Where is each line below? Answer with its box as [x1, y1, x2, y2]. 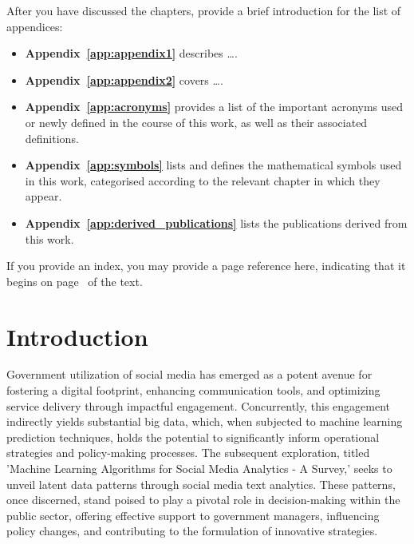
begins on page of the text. [6, 272, 143, 289]
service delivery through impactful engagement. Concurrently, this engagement [6, 397, 391, 414]
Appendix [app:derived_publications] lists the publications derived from [25, 214, 408, 231]
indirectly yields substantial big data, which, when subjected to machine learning [6, 413, 403, 430]
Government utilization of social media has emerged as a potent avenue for [6, 366, 373, 383]
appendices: [6, 18, 63, 34]
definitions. [25, 129, 79, 146]
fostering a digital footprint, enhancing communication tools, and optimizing [6, 382, 380, 399]
